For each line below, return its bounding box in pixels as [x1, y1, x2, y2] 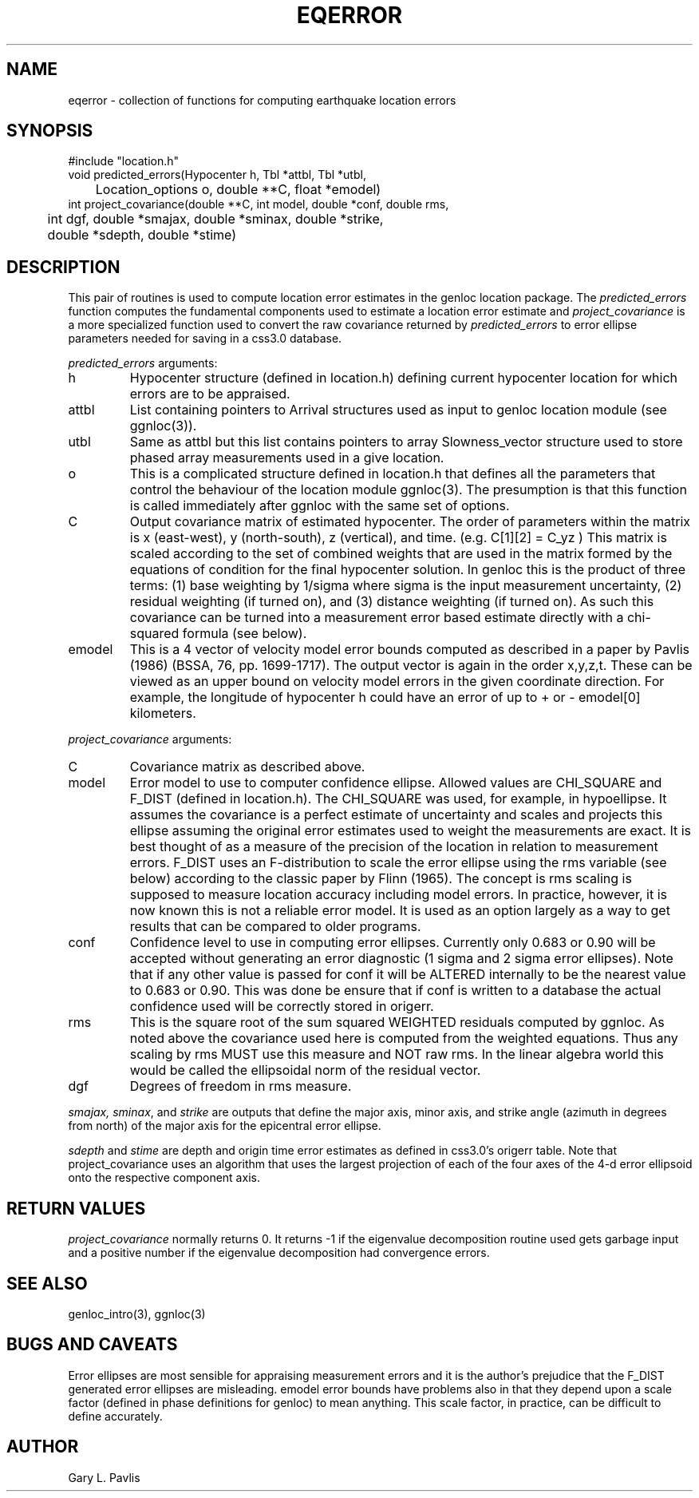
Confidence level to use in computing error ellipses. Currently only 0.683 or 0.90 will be [129, 934, 656, 951]
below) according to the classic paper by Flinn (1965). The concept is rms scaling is [129, 870, 632, 887]
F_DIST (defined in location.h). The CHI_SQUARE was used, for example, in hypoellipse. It [129, 791, 667, 807]
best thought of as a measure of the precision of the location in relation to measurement [129, 838, 658, 855]
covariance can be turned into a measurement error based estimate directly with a [129, 609, 624, 626]
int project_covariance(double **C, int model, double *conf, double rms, [68, 197, 449, 212]
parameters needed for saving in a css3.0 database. [68, 331, 342, 346]
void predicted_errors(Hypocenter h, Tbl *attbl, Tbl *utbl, [68, 168, 366, 182]
